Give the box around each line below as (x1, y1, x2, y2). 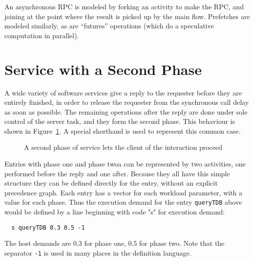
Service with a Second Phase (4, 59, 202, 79)
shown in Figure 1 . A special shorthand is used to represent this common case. (4, 125, 241, 136)
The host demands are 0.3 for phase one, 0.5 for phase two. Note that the (4, 238, 225, 248)
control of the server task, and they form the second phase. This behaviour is (4, 116, 235, 126)
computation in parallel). (4, 30, 79, 40)
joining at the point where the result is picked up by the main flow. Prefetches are (4, 11, 250, 21)
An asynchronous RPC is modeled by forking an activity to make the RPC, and (4, 1, 244, 11)
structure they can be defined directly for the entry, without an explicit (4, 178, 218, 188)
